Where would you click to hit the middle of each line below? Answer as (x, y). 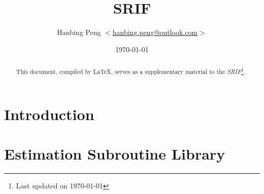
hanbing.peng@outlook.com (155, 32)
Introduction (49, 114)
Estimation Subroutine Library (115, 154)
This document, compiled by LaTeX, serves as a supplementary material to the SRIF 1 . (131, 71)
